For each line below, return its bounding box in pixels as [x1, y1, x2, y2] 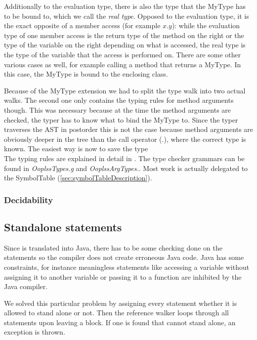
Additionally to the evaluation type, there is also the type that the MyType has [4, 1, 246, 11]
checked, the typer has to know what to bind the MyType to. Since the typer [4, 114, 238, 125]
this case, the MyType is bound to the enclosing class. [4, 69, 168, 79]
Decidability [4, 193, 53, 206]
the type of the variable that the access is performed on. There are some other [4, 49, 241, 59]
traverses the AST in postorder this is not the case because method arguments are [4, 124, 254, 134]
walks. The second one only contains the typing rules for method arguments [4, 95, 234, 105]
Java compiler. [4, 281, 48, 292]
